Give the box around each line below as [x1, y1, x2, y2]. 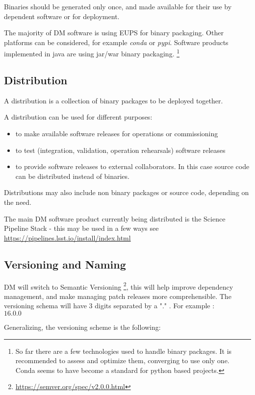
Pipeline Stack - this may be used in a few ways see [4, 223, 159, 233]
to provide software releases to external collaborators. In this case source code [15, 161, 250, 172]
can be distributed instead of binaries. [15, 171, 129, 181]
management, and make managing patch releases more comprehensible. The [4, 291, 231, 301]
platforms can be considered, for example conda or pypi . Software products [4, 37, 229, 47]
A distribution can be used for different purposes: [4, 112, 153, 122]
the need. [4, 197, 31, 207]
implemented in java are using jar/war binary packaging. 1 [4, 47, 180, 59]
